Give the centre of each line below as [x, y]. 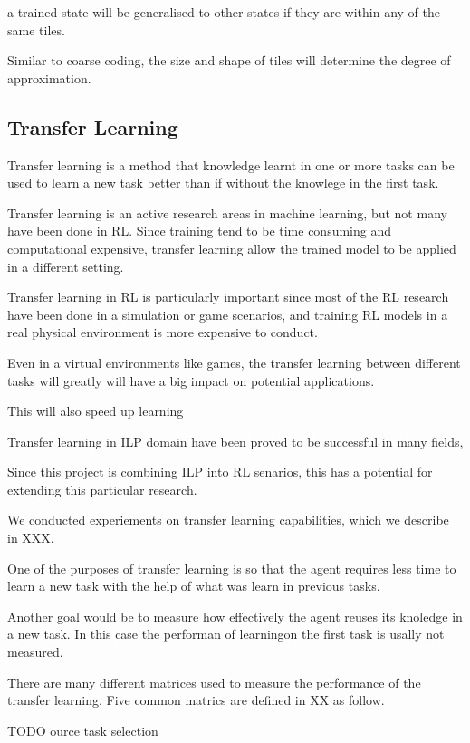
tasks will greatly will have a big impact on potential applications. [191, 380]
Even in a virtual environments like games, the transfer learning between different [234, 362]
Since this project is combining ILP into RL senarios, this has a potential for [220, 472]
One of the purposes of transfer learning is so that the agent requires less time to [232, 568]
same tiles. [36, 29]
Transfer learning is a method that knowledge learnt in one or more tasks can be [231, 164]
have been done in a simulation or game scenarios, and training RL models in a [228, 314]
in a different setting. [66, 266]
